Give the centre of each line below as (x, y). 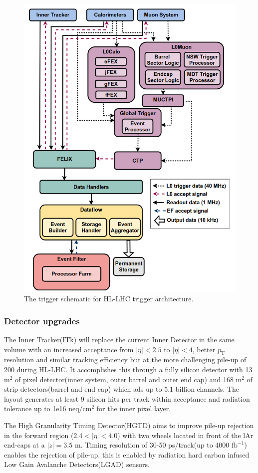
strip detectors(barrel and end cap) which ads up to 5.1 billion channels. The (122, 389)
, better (204, 349)
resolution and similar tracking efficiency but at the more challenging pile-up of (125, 359)
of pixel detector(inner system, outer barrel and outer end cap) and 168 (124, 379)
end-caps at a (24, 445)
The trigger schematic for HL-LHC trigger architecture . (109, 299)
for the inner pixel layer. (134, 408)
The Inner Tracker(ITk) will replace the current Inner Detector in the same (119, 339)
